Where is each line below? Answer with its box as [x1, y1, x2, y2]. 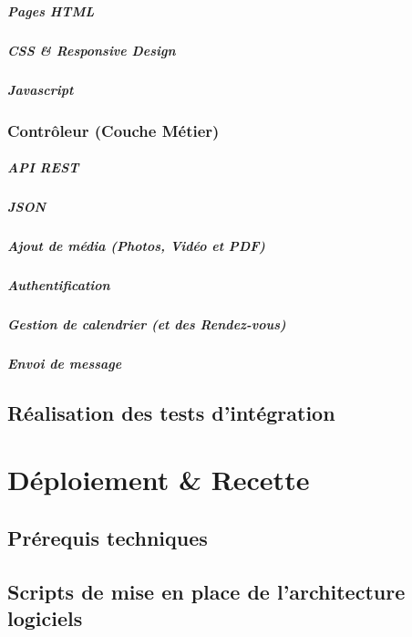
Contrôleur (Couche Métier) [7, 119, 220, 141]
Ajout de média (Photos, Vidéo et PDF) [7, 235, 265, 255]
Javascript [7, 79, 74, 99]
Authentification [7, 275, 110, 294]
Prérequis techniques [7, 524, 208, 551]
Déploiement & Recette [7, 461, 310, 498]
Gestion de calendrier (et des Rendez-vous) [7, 314, 286, 333]
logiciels [7, 604, 83, 632]
